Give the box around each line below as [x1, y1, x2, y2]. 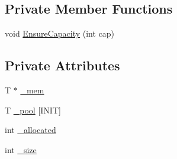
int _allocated [5, 124, 56, 136]
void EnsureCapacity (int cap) [5, 27, 115, 40]
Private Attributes [5, 56, 120, 74]
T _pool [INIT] [5, 103, 61, 116]
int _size [5, 143, 37, 155]
